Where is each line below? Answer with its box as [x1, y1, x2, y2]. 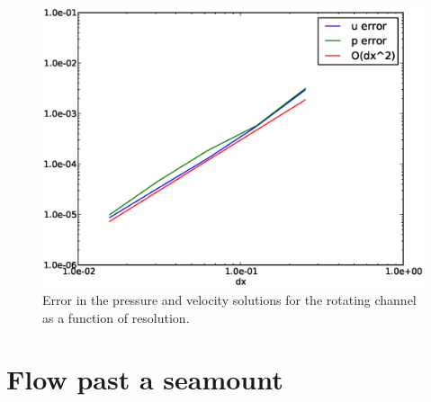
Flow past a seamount [6, 361, 283, 398]
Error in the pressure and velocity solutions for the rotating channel [42, 290, 417, 308]
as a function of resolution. [42, 308, 190, 326]
